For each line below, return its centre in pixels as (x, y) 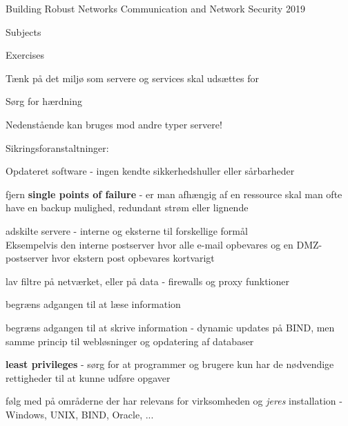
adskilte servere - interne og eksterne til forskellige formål (127, 230)
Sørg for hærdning (44, 101)
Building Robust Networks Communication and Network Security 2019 (155, 8)
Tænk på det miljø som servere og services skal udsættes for (132, 78)
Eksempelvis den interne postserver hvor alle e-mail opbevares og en (149, 244)
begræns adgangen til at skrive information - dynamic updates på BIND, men (170, 327)
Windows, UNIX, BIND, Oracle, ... (80, 414)
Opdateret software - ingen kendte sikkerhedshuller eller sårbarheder (150, 171)
